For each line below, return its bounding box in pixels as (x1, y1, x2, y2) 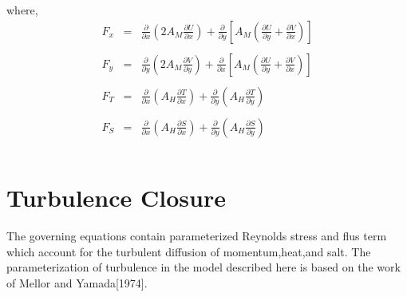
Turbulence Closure (6, 181, 226, 214)
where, (6, 2, 38, 18)
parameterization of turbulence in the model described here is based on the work (6, 259, 401, 275)
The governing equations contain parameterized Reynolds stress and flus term (6, 228, 387, 244)
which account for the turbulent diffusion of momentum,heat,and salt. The (6, 243, 371, 259)
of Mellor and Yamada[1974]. (6, 274, 148, 291)
